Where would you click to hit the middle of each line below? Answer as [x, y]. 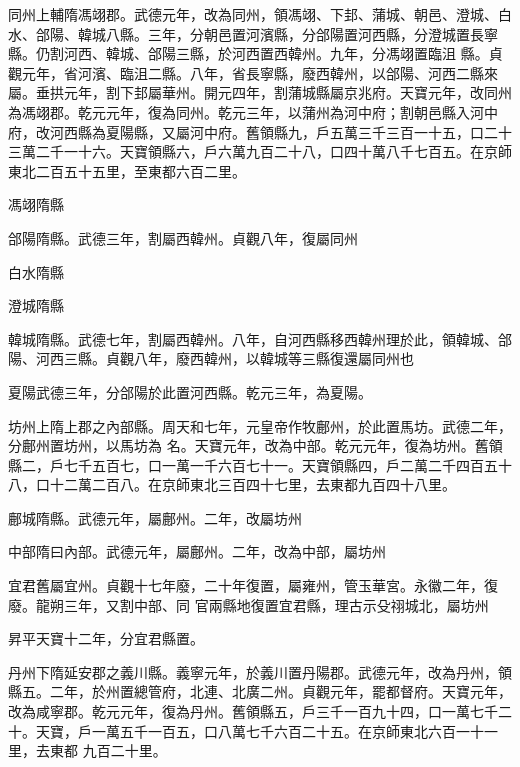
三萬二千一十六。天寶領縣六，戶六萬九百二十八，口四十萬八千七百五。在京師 [260, 151]
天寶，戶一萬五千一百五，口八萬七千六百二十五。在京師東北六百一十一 [266, 730]
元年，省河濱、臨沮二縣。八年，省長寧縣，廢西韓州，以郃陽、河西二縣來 [259, 72]
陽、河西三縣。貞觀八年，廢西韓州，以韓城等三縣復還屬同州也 [211, 358]
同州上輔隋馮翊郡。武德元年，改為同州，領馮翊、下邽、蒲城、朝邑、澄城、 [253, 14]
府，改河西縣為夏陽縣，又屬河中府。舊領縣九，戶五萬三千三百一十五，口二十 [260, 131]
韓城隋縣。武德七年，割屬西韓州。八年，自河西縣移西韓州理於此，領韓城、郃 [260, 338]
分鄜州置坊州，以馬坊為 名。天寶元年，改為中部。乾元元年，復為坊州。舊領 [255, 445]
